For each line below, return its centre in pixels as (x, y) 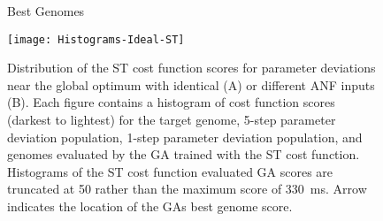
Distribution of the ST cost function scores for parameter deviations (191, 68)
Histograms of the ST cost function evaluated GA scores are (170, 171)
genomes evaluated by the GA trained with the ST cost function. (184, 154)
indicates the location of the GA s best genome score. (150, 206)
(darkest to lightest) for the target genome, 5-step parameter (172, 120)
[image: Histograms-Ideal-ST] (96, 39)
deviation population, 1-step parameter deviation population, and (185, 137)
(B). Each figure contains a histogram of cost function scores (171, 102)
